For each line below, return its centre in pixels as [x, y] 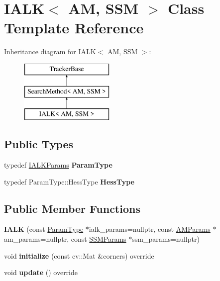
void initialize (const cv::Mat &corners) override [79, 255]
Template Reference [74, 28]
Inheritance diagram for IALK [50, 51]
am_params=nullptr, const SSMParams [65, 239]
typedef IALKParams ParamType [58, 165]
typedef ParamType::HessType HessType [69, 181]
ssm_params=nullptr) [166, 239]
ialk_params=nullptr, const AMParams [150, 229]
